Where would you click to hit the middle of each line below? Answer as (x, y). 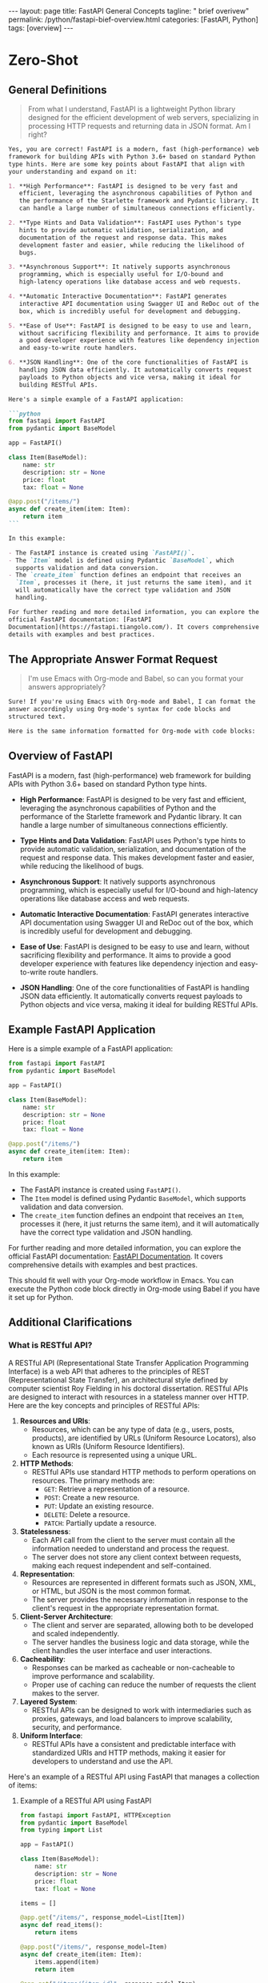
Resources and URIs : (55, 1421)
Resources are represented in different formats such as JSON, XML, (144, 1582)
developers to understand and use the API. (102, 1761)
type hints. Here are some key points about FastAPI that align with (127, 164)
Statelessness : (45, 1531)
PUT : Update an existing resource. (99, 1506)
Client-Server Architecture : (66, 1616)
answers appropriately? (67, 687)
